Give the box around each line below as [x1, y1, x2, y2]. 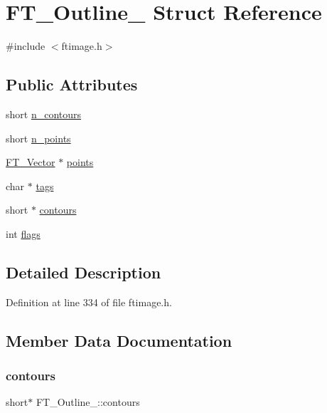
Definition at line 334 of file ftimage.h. [6, 294, 172, 309]
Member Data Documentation [6, 329, 232, 351]
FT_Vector [6, 155, 55, 169]
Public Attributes [6, 73, 138, 95]
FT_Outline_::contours [36, 394, 140, 409]
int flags [6, 226, 41, 241]
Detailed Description [6, 261, 161, 283]
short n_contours [6, 106, 82, 121]
